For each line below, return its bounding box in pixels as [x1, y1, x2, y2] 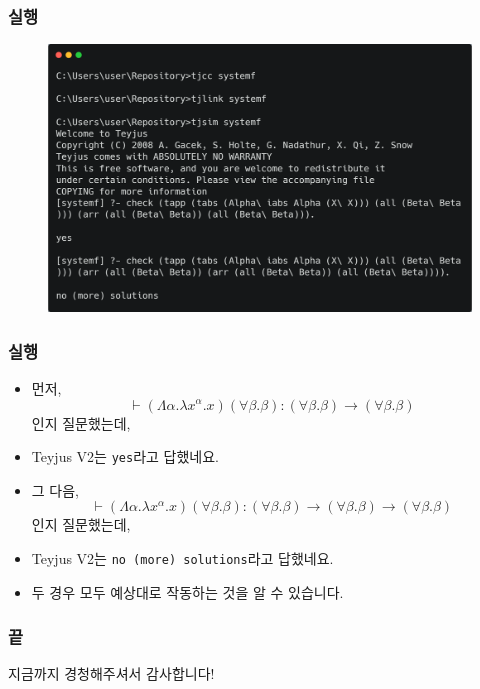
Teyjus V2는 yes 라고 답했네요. [31, 446, 219, 467]
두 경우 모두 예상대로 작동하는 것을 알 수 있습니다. [31, 581, 344, 602]
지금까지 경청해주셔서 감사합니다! [8, 663, 215, 684]
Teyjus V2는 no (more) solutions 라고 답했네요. [31, 547, 334, 568]
